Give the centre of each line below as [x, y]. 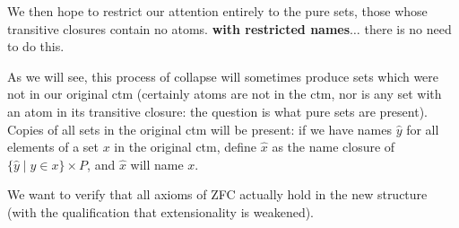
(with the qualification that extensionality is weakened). [161, 211]
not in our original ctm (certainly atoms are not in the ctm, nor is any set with [225, 94]
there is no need [408, 28]
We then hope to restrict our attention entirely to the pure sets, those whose [217, 11]
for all [423, 129]
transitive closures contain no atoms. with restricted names [179, 28]
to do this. [36, 46]
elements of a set [53, 147]
